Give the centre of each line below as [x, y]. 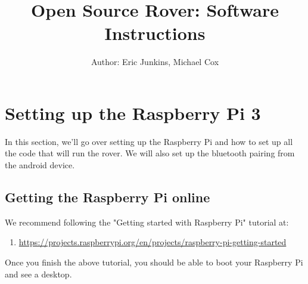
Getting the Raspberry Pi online [108, 197]
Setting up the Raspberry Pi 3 [133, 112]
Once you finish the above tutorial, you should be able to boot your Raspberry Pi [154, 262]
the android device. [40, 165]
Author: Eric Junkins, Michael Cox [155, 62]
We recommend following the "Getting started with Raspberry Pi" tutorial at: [147, 222]
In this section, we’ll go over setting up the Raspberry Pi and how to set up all [149, 141]
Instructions [155, 33]
